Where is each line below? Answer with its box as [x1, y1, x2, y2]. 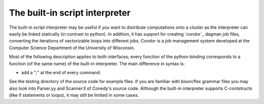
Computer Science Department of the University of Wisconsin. [9, 44, 135, 51]
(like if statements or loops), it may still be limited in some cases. [9, 92, 139, 98]
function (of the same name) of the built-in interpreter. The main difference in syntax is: [9, 61, 185, 66]
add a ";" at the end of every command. [21, 69, 101, 75]
